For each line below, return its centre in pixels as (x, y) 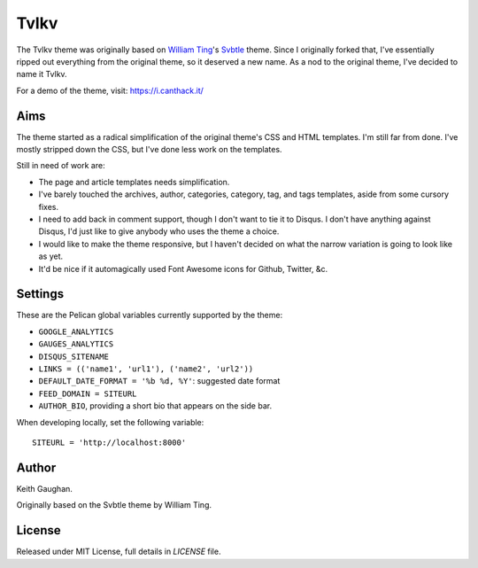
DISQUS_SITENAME (74, 356)
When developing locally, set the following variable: (110, 422)
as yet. (51, 256)
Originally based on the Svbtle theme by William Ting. (114, 505)
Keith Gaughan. (44, 488)
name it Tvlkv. (42, 74)
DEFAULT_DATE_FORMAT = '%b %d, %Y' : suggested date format (159, 381)
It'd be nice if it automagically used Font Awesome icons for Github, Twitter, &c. (183, 268)
